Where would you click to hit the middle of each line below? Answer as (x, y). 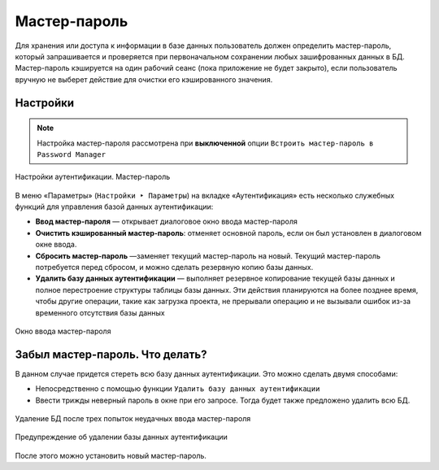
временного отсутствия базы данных (100, 312)
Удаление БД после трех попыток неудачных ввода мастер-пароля (133, 419)
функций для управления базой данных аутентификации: (114, 207)
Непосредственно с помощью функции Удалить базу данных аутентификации (178, 389)
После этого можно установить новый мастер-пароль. (111, 455)
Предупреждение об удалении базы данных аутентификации (121, 437)
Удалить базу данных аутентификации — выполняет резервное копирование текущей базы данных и (215, 279)
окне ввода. (56, 245)
